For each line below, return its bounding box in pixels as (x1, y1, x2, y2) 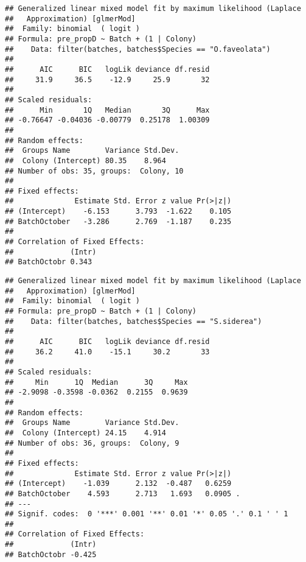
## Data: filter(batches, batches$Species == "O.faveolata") (5, 44, 271, 54)
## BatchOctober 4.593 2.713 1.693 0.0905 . (5, 489, 240, 498)
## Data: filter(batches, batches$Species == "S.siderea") (5, 317, 262, 326)
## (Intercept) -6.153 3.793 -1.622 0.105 (5, 207, 232, 216)
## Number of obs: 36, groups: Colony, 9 (5, 438, 179, 448)
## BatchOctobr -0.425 (5, 550, 97, 559)
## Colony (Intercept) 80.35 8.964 (5, 156, 166, 165)
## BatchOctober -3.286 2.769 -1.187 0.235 (5, 217, 232, 226)
